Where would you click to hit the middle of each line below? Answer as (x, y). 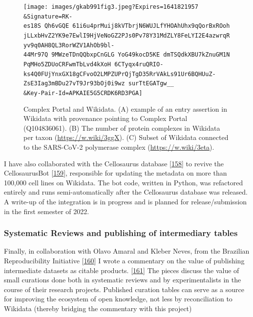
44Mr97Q (36, 55)
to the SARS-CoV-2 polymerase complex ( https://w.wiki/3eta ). (119, 147)
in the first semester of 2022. (47, 211)
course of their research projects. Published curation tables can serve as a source (124, 289)
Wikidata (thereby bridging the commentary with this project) (98, 308)
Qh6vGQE (57, 26)
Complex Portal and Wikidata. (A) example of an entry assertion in (125, 109)
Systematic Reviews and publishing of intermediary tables (121, 233)
